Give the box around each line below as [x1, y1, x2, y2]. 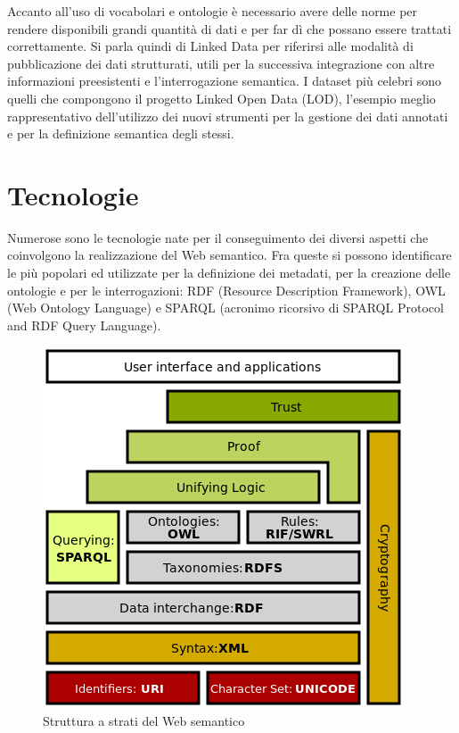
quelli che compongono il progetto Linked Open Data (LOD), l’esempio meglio [7, 88, 436, 107]
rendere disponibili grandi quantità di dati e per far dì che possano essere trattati [7, 19, 452, 37]
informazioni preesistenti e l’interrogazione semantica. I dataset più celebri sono [7, 71, 442, 90]
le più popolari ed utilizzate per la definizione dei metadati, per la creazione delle [7, 263, 451, 282]
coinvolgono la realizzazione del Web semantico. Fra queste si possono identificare [7, 246, 452, 264]
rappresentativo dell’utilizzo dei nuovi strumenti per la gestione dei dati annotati [7, 106, 448, 125]
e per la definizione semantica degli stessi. [7, 124, 234, 143]
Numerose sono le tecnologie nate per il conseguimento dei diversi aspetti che [7, 228, 429, 246]
